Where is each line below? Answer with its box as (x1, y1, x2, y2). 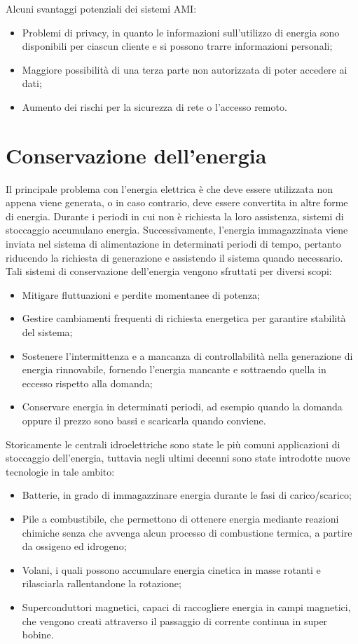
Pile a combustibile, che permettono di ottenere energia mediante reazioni (22, 511, 339, 525)
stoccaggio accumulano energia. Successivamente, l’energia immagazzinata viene (6, 222, 348, 237)
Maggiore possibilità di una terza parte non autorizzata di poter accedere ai (22, 62, 347, 76)
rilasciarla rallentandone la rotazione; (22, 576, 181, 591)
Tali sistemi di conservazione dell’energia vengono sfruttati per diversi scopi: (6, 264, 332, 279)
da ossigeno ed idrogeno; (22, 539, 127, 554)
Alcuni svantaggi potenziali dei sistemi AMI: (6, 1, 197, 15)
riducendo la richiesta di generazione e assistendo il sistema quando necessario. (6, 250, 343, 264)
